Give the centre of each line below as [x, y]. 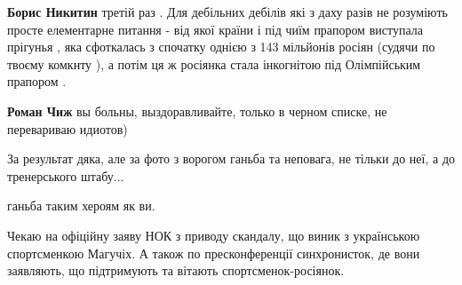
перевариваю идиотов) [68, 128]
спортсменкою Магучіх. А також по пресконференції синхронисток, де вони [214, 253]
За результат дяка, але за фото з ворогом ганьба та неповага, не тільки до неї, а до [231, 158]
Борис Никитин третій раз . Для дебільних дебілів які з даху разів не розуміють [227, 12]
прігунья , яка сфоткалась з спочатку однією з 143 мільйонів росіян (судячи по [221, 47]
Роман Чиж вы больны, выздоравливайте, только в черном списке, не [197, 111]
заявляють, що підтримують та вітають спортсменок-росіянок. [176, 270]
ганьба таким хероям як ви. [81, 206]
